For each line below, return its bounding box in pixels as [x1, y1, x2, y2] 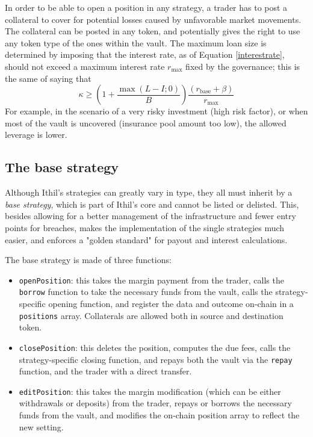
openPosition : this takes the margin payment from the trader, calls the [19, 273, 284, 286]
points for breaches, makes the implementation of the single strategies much [5, 221, 285, 234]
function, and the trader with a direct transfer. [19, 365, 192, 377]
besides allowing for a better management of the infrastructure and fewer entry [5, 209, 296, 222]
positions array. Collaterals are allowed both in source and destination [19, 309, 284, 321]
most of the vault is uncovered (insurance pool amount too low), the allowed [5, 116, 287, 129]
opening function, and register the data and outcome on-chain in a [48, 297, 294, 310]
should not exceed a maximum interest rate [5, 60, 165, 72]
